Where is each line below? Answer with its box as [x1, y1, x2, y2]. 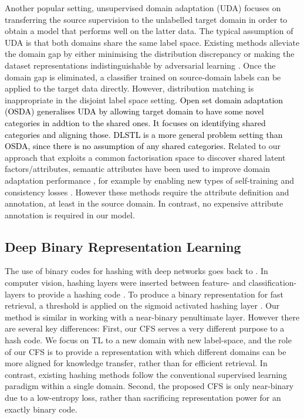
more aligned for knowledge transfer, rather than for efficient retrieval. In [5, 357, 268, 369]
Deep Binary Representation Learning [5, 237, 241, 255]
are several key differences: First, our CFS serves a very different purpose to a [5, 322, 285, 334]
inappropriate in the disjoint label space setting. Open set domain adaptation [5, 93, 283, 106]
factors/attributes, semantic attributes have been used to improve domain [5, 163, 271, 175]
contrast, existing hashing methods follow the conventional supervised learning [5, 368, 287, 380]
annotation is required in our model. [5, 208, 135, 221]
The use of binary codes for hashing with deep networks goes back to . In [5, 265, 268, 277]
